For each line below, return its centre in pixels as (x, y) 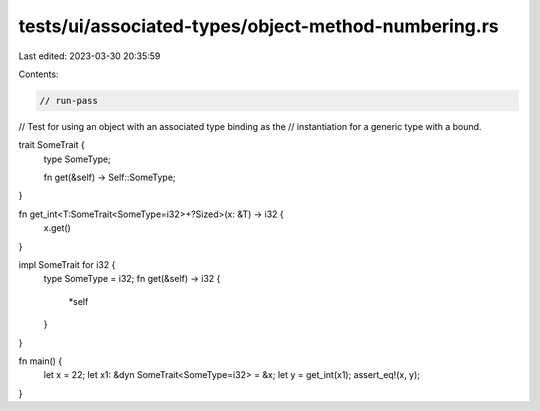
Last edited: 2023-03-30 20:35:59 (89, 56)
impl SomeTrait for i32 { (67, 265)
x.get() (57, 228)
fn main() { (40, 361)
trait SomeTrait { (51, 145)
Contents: (38, 74)
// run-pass (69, 100)
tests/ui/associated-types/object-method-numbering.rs (258, 26)
